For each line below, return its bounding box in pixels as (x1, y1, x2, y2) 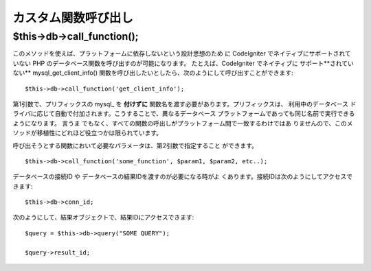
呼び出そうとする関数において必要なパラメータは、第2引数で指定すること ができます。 (12, 141, 258, 150)
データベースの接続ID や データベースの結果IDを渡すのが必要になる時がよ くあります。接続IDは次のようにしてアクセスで (12, 172, 353, 181)
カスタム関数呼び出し (12, 10, 134, 25)
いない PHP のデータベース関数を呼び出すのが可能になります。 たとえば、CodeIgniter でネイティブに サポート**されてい (12, 59, 354, 67)
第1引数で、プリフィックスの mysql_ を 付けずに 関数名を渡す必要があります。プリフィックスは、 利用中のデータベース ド (12, 99, 357, 108)
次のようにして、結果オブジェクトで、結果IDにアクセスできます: (12, 213, 194, 222)
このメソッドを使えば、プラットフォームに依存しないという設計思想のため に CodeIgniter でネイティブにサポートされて (12, 49, 352, 58)
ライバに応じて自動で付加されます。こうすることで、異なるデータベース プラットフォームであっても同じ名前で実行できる (12, 110, 355, 118)
